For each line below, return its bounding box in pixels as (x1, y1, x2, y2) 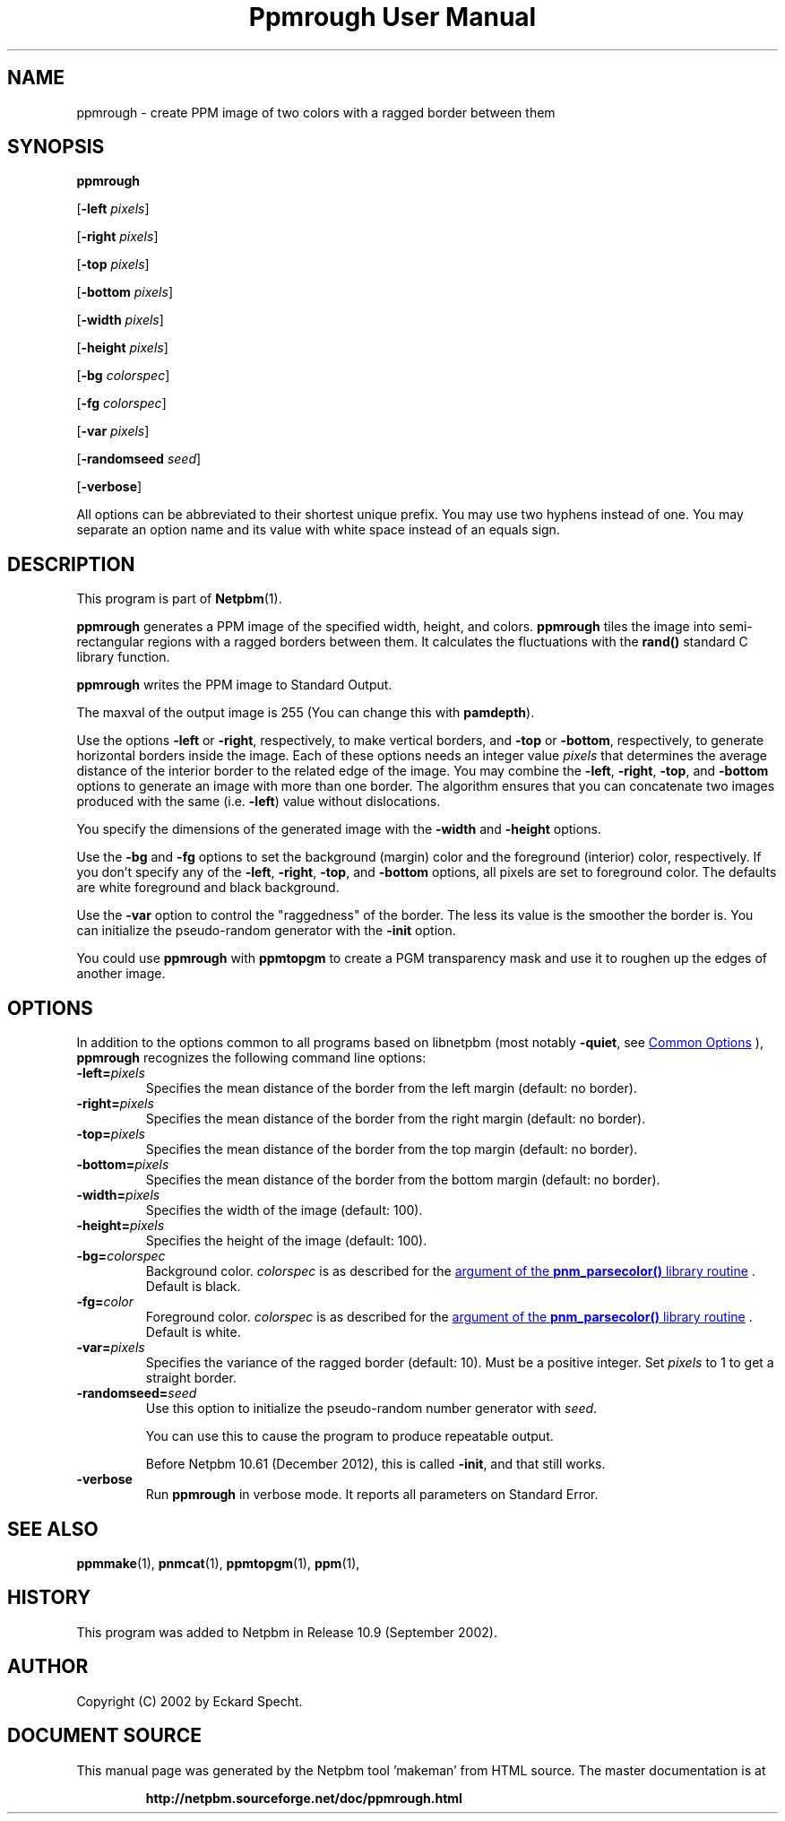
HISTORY (7, 1586, 91, 1609)
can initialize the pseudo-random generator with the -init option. (76, 923, 456, 939)
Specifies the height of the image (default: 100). (145, 1233, 427, 1249)
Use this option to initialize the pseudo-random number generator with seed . (145, 1400, 598, 1417)
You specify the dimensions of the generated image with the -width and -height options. (76, 821, 601, 837)
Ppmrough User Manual (248, 2, 537, 32)
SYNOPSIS (7, 135, 105, 159)
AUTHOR (7, 1655, 89, 1678)
